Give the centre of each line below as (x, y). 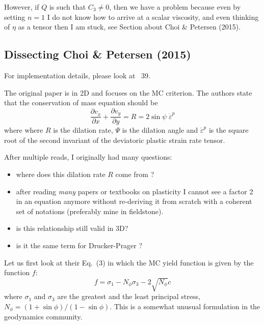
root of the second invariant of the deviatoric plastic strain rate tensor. (115, 140)
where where (24, 130)
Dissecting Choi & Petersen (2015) (98, 54)
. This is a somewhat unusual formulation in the (185, 306)
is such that (68, 7)
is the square (229, 130)
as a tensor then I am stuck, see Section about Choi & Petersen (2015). (129, 27)
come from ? (135, 174)
